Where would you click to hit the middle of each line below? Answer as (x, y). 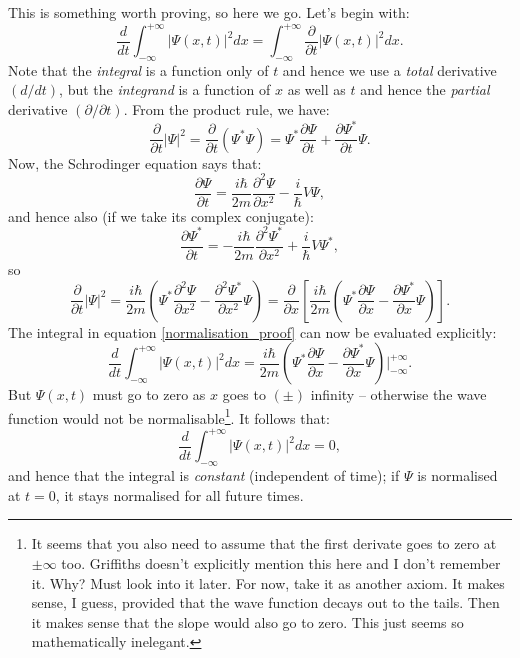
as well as (316, 89)
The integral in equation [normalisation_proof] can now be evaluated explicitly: (252, 331)
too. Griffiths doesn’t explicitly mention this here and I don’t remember (281, 563)
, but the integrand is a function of (165, 89)
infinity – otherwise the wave (398, 394)
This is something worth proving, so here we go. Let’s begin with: (209, 12)
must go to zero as (149, 394)
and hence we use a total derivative (389, 69)
